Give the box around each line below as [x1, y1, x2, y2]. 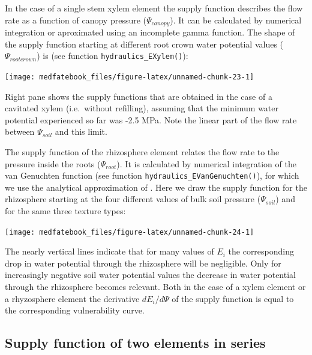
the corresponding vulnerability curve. [5, 304, 145, 316]
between [5, 125, 35, 138]
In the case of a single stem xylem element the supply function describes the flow [5, 2, 303, 14]
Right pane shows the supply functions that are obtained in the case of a [5, 90, 272, 102]
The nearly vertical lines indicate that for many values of [5, 245, 214, 258]
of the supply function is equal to [172, 292, 294, 304]
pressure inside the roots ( [5, 157, 101, 170]
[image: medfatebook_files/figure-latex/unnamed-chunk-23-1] [5, 72, 254, 81]
